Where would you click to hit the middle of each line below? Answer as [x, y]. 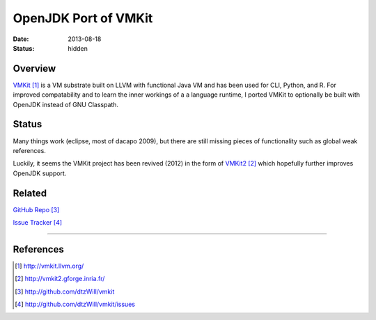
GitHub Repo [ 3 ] [36, 209]
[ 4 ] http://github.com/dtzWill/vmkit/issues [75, 304]
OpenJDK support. [40, 173]
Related [30, 193]
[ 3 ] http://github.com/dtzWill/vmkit [65, 291]
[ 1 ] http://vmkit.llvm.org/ [49, 266]
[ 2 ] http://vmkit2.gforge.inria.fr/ [60, 279]
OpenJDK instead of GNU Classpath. [65, 104]
